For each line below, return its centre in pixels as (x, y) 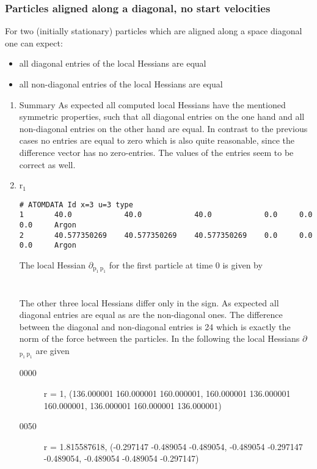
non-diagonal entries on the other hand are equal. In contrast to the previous (163, 128)
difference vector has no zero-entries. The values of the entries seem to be (156, 152)
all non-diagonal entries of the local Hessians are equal (121, 84)
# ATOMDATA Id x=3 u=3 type (76, 205)
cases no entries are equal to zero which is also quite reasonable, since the (157, 140)
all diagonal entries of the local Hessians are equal (113, 63)
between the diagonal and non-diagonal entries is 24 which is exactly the (155, 326)
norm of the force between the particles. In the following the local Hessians (159, 338)
